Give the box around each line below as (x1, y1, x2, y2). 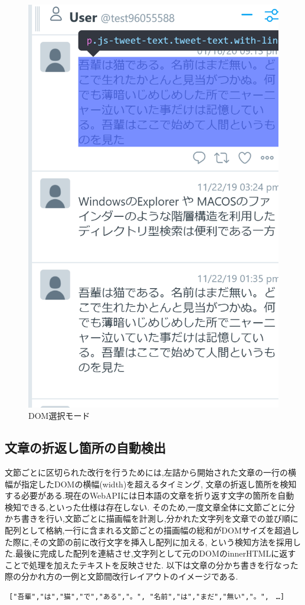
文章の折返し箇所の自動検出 (5, 438, 166, 457)
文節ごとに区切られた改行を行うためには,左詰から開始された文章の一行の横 (5, 466, 296, 478)
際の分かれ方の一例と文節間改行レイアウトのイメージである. (5, 570, 238, 583)
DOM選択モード (28, 409, 90, 422)
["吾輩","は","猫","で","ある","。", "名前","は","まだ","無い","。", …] (9, 592, 285, 601)
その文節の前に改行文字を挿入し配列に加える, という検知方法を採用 (31, 535, 293, 548)
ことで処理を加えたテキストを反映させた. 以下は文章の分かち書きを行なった (5, 558, 299, 571)
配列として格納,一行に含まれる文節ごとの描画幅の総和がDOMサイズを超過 (5, 523, 291, 536)
